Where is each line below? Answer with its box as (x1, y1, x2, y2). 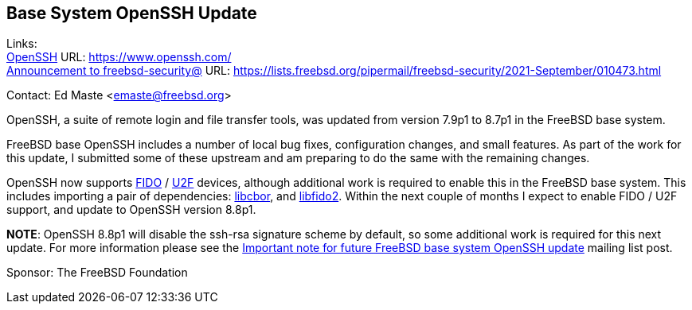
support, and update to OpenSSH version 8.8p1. (6, 203, 256, 217)
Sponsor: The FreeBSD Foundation (6, 265, 188, 280)
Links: (6, 37, 37, 51)
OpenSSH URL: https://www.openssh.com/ (6, 50, 232, 64)
